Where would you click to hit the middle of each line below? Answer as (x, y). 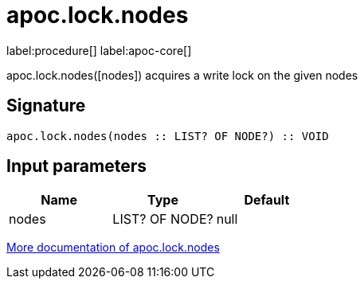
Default (267, 200)
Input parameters (77, 166)
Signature (46, 106)
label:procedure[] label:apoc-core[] (99, 50)
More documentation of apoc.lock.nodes (113, 248)
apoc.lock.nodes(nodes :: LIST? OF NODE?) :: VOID (168, 136)
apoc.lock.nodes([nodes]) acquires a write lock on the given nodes (182, 75)
